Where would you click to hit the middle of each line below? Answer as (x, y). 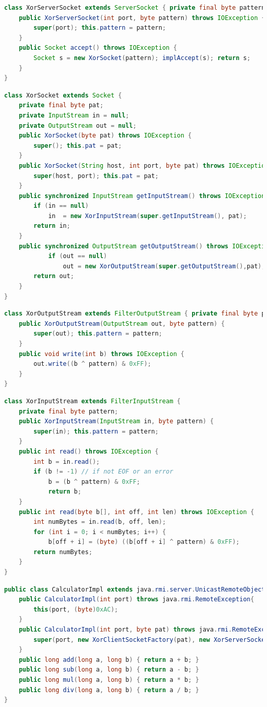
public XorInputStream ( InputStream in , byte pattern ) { (116, 421)
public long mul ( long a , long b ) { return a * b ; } (109, 680)
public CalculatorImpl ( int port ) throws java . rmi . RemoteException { (136, 600)
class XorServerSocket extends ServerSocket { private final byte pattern (135, 8)
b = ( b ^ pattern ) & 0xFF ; (94, 482)
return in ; (52, 226)
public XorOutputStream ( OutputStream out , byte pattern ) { (122, 323)
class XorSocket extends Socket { (63, 95)
